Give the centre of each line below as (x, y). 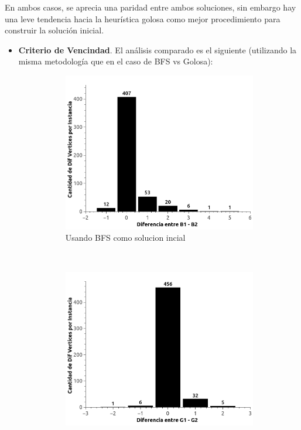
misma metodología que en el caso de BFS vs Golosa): (116, 61)
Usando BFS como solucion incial (125, 238)
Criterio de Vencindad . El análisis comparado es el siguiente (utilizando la (158, 50)
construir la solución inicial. (54, 30)
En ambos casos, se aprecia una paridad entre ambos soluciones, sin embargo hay (150, 7)
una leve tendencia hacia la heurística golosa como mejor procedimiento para (143, 18)
